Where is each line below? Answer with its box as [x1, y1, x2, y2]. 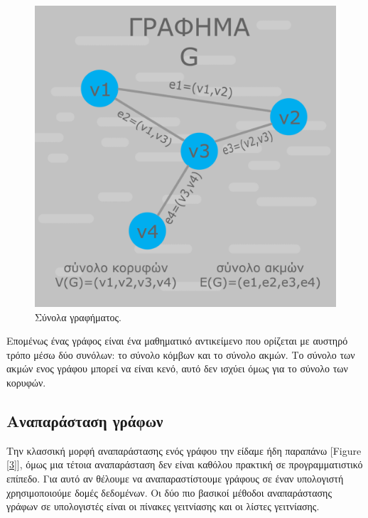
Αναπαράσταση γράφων [6, 409, 163, 431]
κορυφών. [6, 374, 46, 389]
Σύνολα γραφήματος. [35, 309, 121, 324]
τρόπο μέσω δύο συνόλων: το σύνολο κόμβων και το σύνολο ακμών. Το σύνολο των [6, 347, 355, 362]
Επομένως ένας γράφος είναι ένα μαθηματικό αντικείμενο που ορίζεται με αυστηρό [6, 333, 348, 348]
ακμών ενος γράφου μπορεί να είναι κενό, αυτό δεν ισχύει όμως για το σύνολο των [6, 361, 348, 376]
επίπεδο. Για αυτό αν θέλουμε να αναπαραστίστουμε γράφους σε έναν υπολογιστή [6, 470, 344, 485]
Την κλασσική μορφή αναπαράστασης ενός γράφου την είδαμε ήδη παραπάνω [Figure [6, 443, 362, 458]
